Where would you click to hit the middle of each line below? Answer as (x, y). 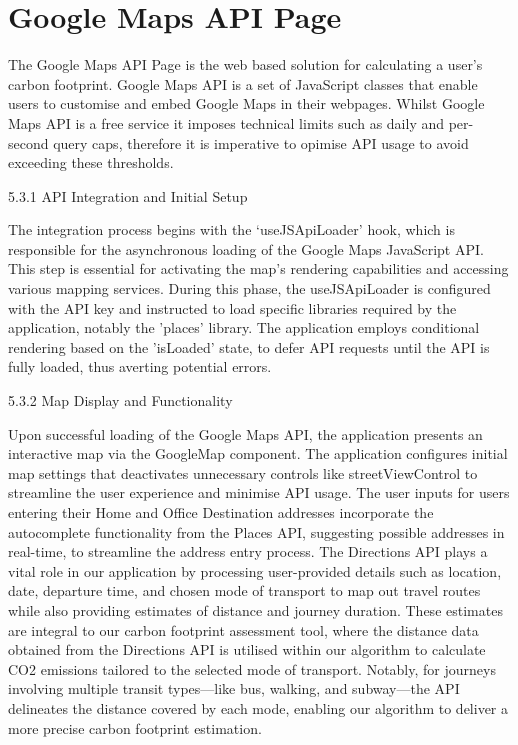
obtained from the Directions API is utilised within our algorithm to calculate (247, 649)
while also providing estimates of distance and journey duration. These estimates (255, 609)
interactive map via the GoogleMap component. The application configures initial (258, 453)
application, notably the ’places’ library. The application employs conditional (244, 327)
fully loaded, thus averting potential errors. (140, 366)
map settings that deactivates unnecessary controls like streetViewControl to (243, 472)
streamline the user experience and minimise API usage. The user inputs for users (259, 492)
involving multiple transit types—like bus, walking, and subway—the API (234, 688)
